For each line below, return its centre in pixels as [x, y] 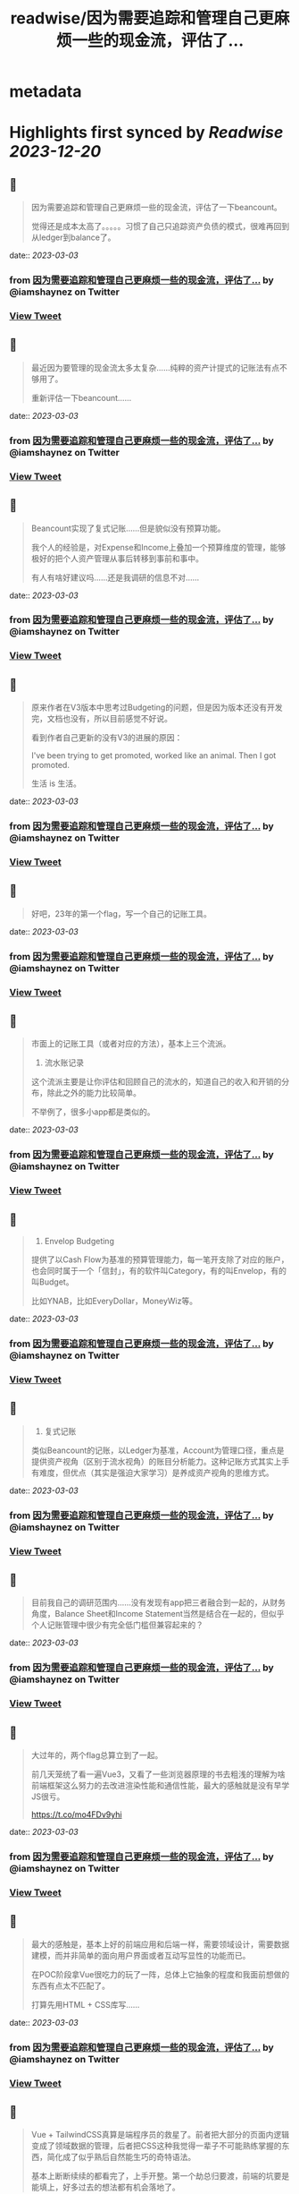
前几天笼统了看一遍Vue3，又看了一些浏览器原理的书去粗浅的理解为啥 [158, 1774]
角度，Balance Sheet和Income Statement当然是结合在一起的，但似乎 [158, 1614]
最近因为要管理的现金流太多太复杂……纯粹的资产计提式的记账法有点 [155, 367]
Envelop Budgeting [79, 1242]
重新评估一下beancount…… [81, 397]
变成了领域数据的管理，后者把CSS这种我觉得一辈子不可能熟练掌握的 [156, 2146]
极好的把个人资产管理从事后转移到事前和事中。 [117, 558]
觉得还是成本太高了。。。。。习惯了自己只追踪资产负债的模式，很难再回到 [160, 226]
